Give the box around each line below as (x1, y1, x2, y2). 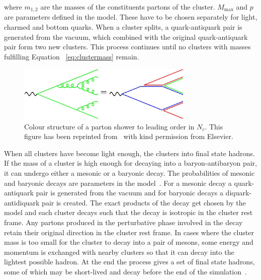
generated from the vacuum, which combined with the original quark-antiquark (4, 31, 248, 42)
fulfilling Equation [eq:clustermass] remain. (4, 51, 139, 61)
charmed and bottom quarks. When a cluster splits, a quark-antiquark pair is (4, 22, 242, 32)
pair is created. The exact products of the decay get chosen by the (42, 197, 246, 207)
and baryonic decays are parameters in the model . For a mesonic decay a (4, 177, 232, 188)
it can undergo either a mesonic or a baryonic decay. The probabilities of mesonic (4, 168, 255, 178)
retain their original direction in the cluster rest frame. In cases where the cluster (4, 227, 254, 237)
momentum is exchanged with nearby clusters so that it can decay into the (4, 246, 234, 257)
